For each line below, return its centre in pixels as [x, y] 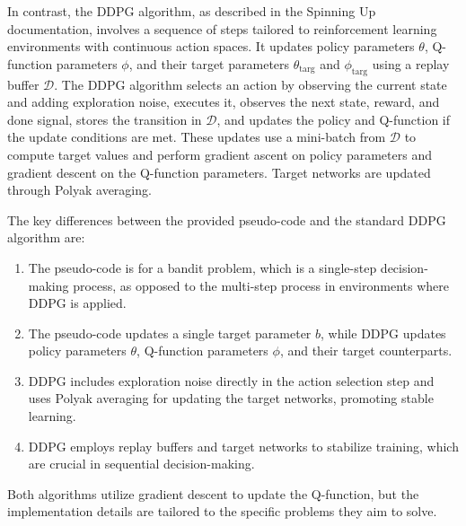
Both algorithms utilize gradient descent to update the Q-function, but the [213, 493]
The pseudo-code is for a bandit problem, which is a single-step [202, 267]
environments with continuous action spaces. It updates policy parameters [211, 46]
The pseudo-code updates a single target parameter [170, 333]
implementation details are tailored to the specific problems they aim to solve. [222, 511]
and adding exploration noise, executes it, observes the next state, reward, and [224, 102]
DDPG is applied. [77, 303]
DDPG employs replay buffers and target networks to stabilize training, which [243, 446]
